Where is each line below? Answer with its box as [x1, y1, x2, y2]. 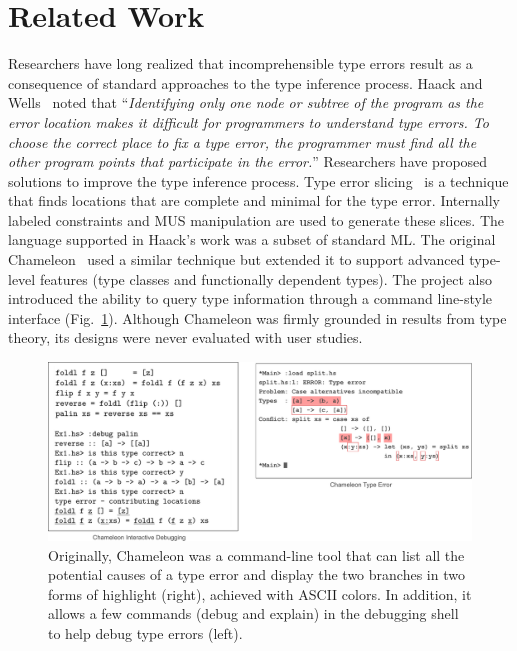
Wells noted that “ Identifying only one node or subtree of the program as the [8, 92, 484, 113]
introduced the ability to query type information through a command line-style [8, 288, 493, 309]
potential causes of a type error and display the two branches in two [48, 564, 465, 585]
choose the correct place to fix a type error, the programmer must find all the [8, 131, 477, 152]
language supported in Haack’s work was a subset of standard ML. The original [8, 229, 496, 250]
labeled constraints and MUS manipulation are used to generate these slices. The [8, 209, 505, 230]
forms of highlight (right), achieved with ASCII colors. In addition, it [48, 583, 472, 604]
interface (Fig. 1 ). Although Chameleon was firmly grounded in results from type [8, 307, 507, 328]
